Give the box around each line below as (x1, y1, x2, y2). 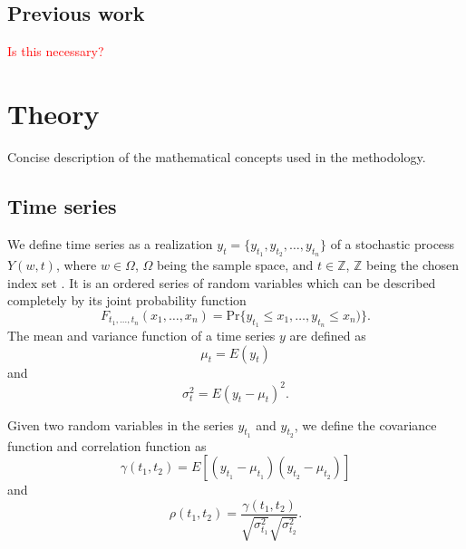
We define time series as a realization (7, 234, 213, 253)
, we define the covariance (294, 415, 437, 434)
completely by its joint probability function (7, 291, 247, 310)
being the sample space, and (156, 255, 314, 274)
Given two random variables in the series (7, 415, 234, 434)
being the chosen (366, 255, 460, 274)
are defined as (289, 325, 366, 344)
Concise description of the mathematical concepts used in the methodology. (7, 147, 426, 166)
